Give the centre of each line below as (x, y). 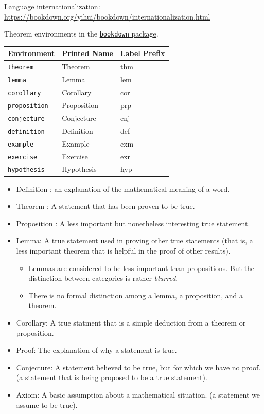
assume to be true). (47, 404)
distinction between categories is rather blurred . (103, 278)
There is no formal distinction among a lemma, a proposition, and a (136, 295)
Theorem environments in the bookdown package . (81, 34)
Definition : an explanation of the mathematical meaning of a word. (123, 188)
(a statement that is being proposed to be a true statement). (112, 377)
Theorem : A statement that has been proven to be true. (105, 206)
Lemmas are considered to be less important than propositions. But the (142, 268)
